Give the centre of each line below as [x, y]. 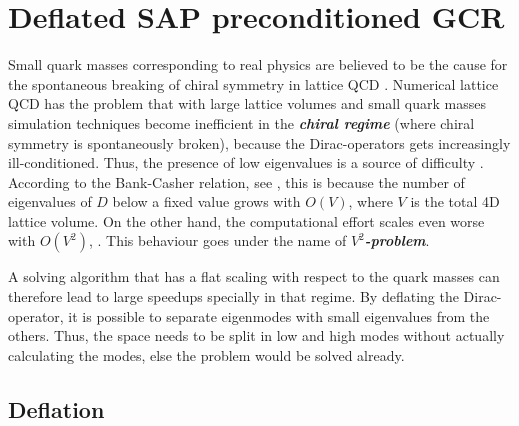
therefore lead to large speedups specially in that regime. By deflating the [233, 296]
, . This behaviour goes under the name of [217, 240]
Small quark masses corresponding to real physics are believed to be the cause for [258, 64]
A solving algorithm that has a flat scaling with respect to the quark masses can [254, 276]
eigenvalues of [50, 201]
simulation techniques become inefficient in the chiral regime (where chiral [241, 122]
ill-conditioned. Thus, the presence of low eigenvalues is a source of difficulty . [246, 162]
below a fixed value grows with [206, 201]
